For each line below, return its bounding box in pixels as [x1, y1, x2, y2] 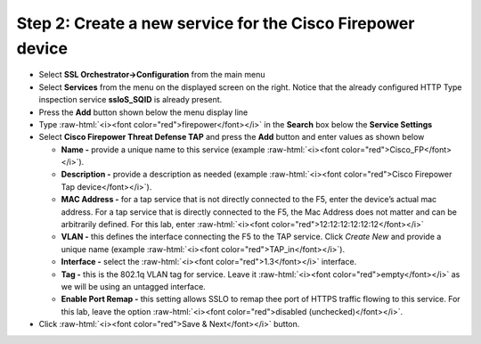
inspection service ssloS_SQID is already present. [38, 94, 223, 105]
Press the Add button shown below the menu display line [38, 107, 249, 118]
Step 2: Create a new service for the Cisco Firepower [16, 13, 415, 33]
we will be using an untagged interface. [61, 281, 207, 291]
